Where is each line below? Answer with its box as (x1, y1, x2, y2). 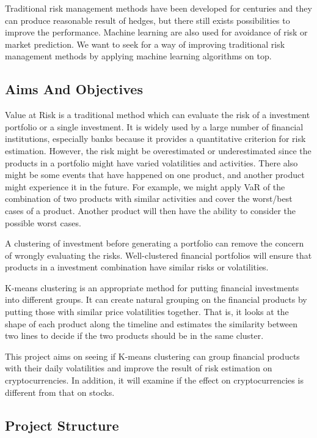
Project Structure (5, 415, 119, 434)
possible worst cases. (5, 216, 81, 229)
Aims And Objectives (5, 80, 143, 98)
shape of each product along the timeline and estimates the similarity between (5, 317, 298, 330)
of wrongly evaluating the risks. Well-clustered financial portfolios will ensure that (5, 248, 312, 261)
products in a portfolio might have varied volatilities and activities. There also (5, 156, 298, 169)
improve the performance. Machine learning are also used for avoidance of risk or (5, 26, 308, 39)
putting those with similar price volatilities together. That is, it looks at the (5, 305, 289, 318)
